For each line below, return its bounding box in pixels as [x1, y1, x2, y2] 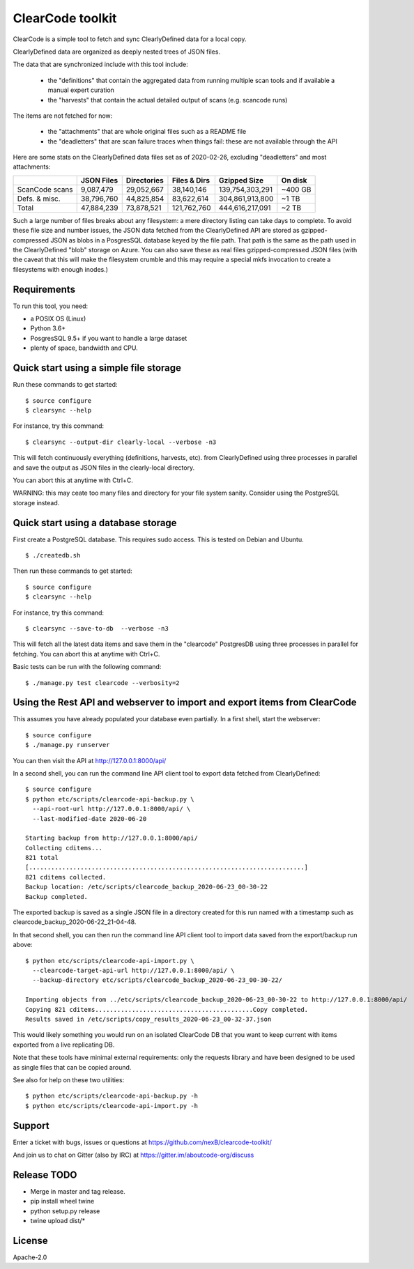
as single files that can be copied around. [13, 1063, 132, 1071]
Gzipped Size [218, 175, 264, 185]
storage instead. [13, 498, 60, 507]
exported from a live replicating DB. [13, 1040, 115, 1049]
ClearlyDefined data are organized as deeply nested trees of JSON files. [13, 47, 221, 56]
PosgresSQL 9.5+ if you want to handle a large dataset [30, 334, 187, 342]
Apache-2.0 [13, 1253, 47, 1261]
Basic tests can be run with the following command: [13, 663, 162, 671]
